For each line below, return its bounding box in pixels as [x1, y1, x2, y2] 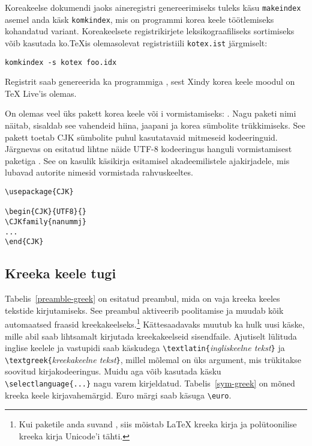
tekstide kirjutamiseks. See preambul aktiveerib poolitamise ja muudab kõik [5, 304, 284, 316]
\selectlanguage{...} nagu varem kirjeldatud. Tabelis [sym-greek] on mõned [5, 377, 295, 389]
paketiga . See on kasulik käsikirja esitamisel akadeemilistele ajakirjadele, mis [5, 154, 290, 166]
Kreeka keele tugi [5, 264, 116, 283]
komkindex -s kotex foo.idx [5, 58, 117, 67]
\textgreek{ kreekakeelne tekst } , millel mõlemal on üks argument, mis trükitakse [5, 353, 302, 365]
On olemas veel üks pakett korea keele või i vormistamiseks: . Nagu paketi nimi [5, 107, 296, 120]
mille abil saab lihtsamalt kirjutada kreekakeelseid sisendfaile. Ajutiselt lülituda [5, 329, 297, 342]
